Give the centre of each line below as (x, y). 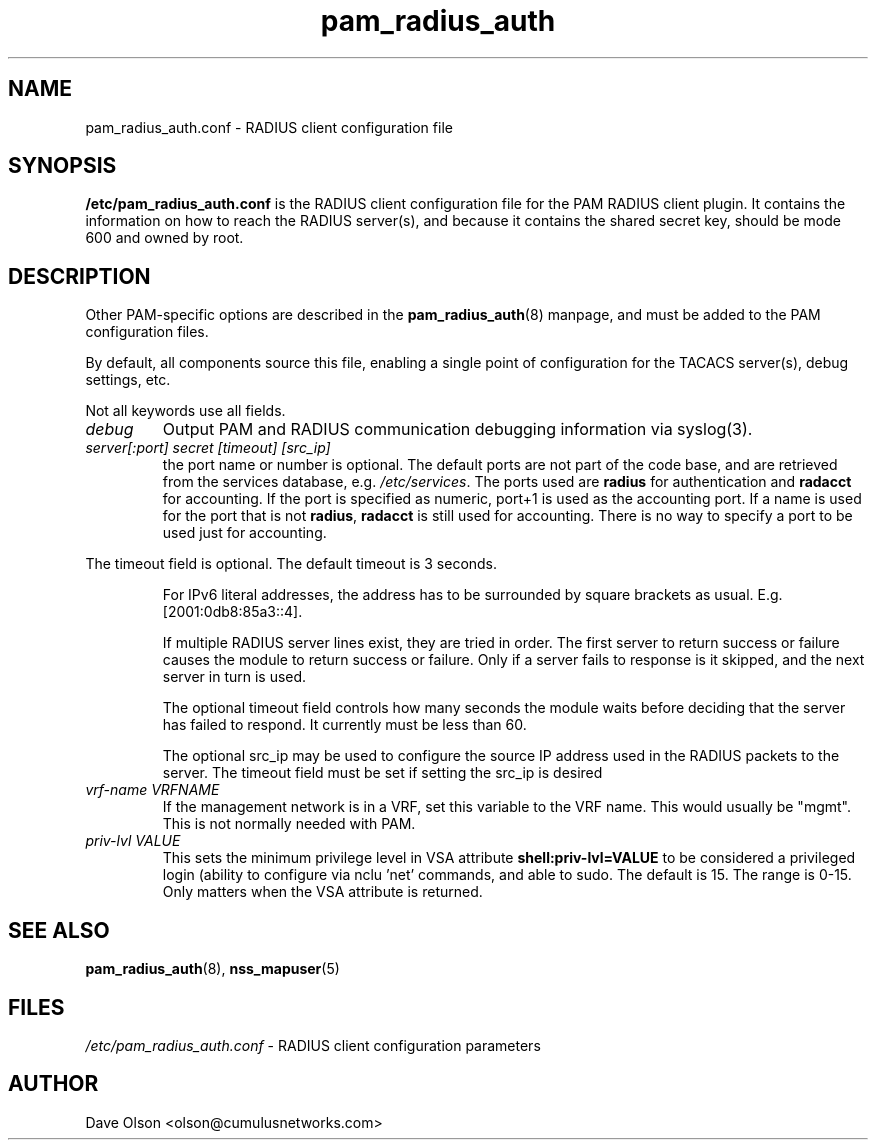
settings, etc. (128, 380)
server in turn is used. (234, 677)
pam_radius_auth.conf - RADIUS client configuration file (269, 127)
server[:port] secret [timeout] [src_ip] (208, 448)
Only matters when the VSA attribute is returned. (322, 892)
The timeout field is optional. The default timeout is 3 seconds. (291, 564)
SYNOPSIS (62, 166)
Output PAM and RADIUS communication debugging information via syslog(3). (457, 429)
